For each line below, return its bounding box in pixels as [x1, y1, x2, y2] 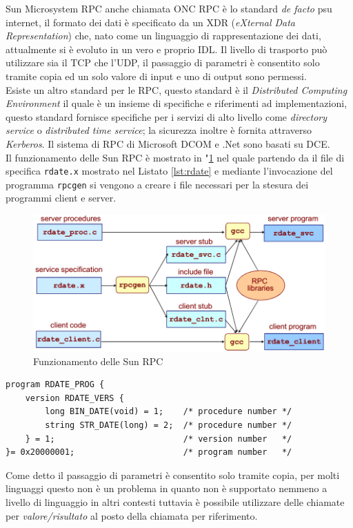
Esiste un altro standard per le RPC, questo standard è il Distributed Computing [6, 82, 347, 97]
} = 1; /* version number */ [25, 433, 292, 444]
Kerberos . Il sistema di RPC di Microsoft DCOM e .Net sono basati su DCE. [6, 136, 330, 150]
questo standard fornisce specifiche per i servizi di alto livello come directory [6, 109, 327, 124]
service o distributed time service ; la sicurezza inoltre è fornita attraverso [6, 123, 312, 137]
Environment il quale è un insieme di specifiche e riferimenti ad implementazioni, [6, 96, 347, 110]
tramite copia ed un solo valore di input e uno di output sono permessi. [6, 68, 307, 83]
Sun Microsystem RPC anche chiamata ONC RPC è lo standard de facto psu [6, 1, 332, 15]
